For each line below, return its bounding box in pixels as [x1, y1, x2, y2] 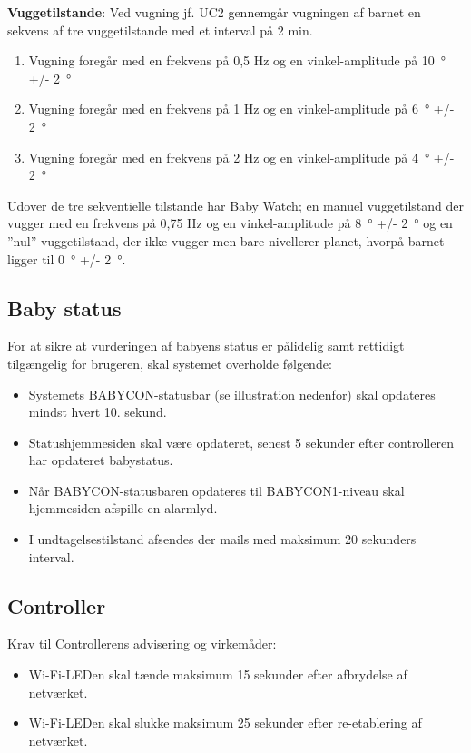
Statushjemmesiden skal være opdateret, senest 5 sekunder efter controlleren [28, 432, 454, 451]
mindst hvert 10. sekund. [28, 402, 167, 421]
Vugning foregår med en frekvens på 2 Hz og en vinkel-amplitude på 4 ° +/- [28, 147, 455, 166]
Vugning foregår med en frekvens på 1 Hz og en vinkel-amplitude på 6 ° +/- [28, 99, 455, 118]
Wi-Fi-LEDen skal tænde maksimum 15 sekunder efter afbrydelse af [28, 665, 407, 684]
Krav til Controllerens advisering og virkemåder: [7, 634, 277, 653]
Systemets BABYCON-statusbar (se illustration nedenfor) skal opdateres [28, 384, 436, 403]
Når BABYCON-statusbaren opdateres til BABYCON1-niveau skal [28, 481, 405, 500]
